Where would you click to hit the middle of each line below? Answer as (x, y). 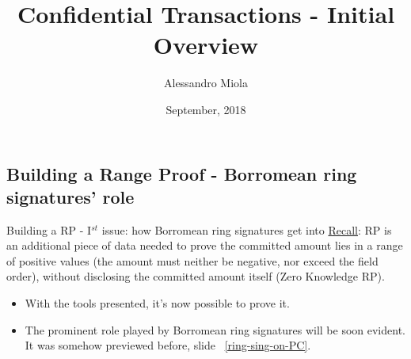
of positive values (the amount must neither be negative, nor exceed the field (192, 260)
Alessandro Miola (206, 83)
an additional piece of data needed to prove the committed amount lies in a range (205, 245)
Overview (206, 45)
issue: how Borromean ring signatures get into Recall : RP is (247, 229)
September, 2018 (206, 109)
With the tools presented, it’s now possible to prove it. (157, 303)
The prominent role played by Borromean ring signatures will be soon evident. (215, 329)
